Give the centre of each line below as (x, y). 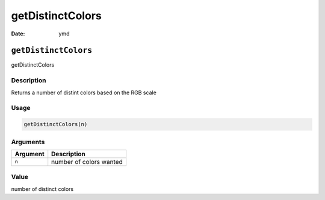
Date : (18, 34)
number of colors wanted (87, 162)
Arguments (28, 142)
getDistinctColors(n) (56, 124)
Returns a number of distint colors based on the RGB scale (84, 92)
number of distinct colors (42, 189)
